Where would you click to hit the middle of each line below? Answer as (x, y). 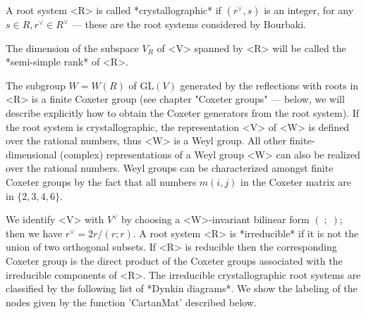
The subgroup (36, 85)
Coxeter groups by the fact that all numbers (101, 181)
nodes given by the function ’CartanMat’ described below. (131, 302)
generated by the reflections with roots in (269, 85)
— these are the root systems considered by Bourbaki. (189, 24)
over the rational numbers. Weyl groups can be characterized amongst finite (170, 168)
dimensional (31, 154)
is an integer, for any (309, 10)
